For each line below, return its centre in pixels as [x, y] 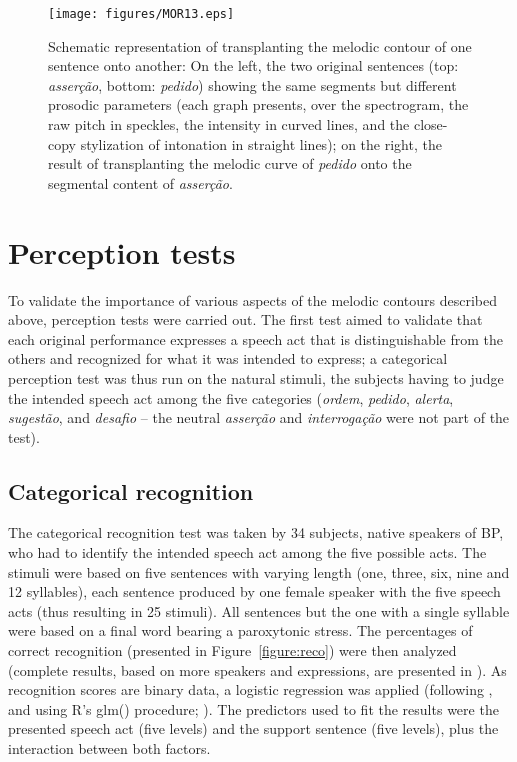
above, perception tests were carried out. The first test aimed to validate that [245, 319]
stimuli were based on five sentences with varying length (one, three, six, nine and [259, 571]
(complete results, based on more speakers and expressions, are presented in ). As [257, 669]
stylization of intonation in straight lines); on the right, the [261, 143]
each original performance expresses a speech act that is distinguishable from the [255, 338]
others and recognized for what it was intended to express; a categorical [228, 358]
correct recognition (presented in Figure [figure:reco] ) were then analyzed [232, 650]
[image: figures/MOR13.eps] [141, 14]
